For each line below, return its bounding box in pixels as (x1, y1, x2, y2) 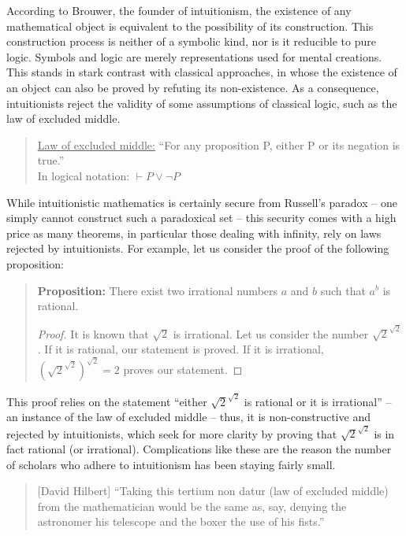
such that (320, 282, 366, 298)
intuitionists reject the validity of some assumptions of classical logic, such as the (6, 94, 397, 111)
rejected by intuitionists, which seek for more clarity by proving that (6, 425, 337, 442)
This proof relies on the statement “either (6, 393, 207, 409)
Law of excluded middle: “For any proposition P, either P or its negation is (37, 136, 400, 153)
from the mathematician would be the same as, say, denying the (37, 497, 347, 514)
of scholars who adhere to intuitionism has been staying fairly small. (6, 456, 336, 472)
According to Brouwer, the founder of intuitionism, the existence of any (6, 2, 352, 18)
